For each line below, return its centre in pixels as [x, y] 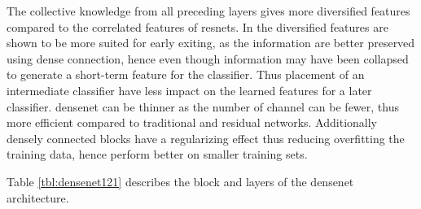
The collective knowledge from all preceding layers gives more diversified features [208, 11]
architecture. [38, 197]
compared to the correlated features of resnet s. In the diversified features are [197, 26]
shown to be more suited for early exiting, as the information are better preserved [211, 43]
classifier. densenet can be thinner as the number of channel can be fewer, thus [203, 106]
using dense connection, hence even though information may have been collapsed [208, 58]
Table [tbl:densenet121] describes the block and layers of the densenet [180, 181]
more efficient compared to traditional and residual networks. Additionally [192, 122]
